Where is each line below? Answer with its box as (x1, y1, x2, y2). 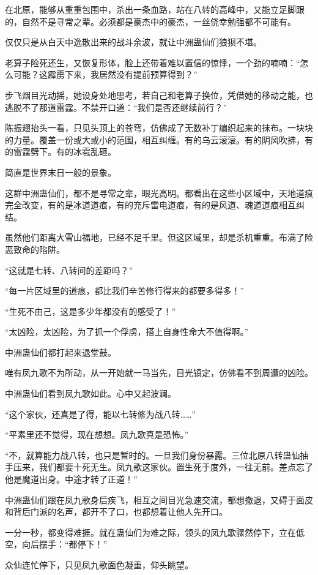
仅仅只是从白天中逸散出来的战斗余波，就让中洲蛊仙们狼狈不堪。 (5, 36, 262, 48)
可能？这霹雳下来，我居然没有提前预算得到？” (13, 68, 198, 81)
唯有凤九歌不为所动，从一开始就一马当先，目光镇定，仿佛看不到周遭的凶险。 (5, 366, 313, 379)
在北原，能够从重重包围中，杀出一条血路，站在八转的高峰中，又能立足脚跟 (5, 3, 305, 15)
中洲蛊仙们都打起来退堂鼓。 (5, 345, 116, 358)
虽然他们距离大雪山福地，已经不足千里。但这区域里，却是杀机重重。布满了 (5, 231, 305, 244)
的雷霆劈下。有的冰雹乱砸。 (5, 145, 116, 158)
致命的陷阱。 (13, 242, 65, 255)
